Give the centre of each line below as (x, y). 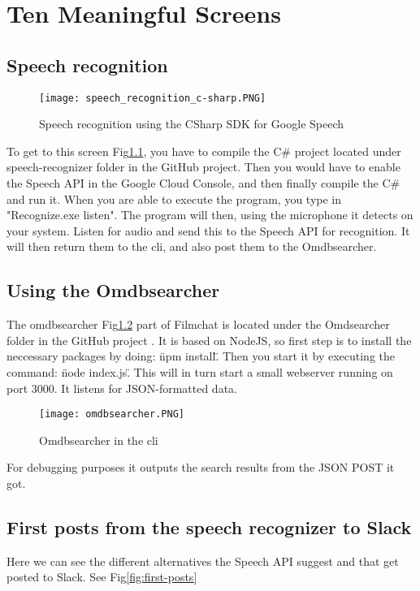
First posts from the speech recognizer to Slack (209, 526)
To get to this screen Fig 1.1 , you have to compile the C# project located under (204, 151)
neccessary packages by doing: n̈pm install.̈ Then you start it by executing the (201, 356)
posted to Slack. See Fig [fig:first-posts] (102, 577)
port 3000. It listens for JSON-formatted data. (122, 388)
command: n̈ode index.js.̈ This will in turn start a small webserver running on (200, 371)
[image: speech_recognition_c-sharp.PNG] (153, 98)
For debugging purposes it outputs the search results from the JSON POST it (201, 467)
